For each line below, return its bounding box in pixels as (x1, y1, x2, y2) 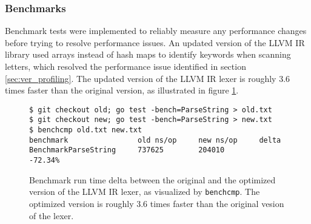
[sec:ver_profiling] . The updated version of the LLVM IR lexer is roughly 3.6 (5, 72, 290, 84)
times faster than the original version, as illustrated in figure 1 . (5, 84, 239, 97)
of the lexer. (29, 209, 74, 222)
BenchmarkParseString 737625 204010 (29, 146, 225, 155)
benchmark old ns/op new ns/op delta (29, 135, 281, 144)
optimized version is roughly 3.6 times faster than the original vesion (29, 197, 284, 209)
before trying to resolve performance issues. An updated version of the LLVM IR (5, 36, 305, 49)
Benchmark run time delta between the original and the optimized (29, 173, 276, 186)
